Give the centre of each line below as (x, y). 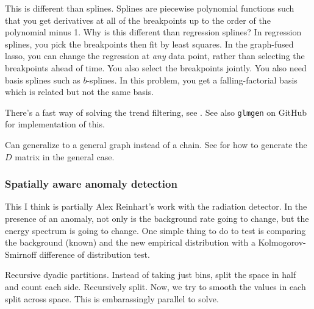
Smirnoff (21, 254)
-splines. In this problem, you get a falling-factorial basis (192, 80)
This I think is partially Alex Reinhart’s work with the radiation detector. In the (156, 206)
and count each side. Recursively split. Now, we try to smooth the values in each (155, 286)
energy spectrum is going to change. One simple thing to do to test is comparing (155, 230)
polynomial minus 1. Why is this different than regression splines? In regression (153, 32)
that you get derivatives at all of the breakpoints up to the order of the (138, 20)
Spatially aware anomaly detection (91, 184)
